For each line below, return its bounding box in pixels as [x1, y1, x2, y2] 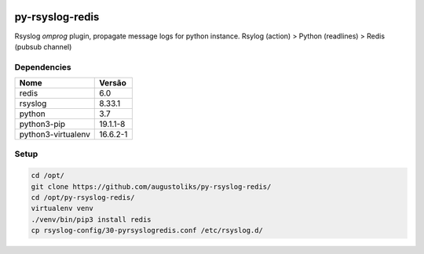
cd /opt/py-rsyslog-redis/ [31, 193, 135, 201]
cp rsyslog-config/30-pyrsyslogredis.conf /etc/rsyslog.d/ [31, 226, 263, 235]
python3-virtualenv [19, 129, 90, 140]
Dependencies [14, 61, 72, 72]
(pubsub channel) [14, 42, 72, 51]
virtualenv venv [31, 204, 94, 213]
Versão [99, 78, 127, 89]
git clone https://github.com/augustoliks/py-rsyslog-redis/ [31, 182, 272, 191]
